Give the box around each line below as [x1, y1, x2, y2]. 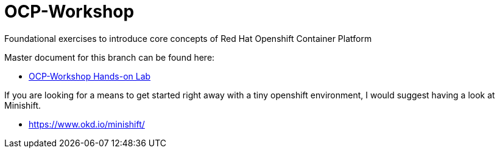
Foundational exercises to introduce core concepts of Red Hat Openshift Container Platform [4, 33, 372, 44]
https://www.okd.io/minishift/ [29, 118, 145, 129]
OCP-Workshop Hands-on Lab [29, 70, 151, 81]
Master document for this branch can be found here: [4, 52, 215, 63]
